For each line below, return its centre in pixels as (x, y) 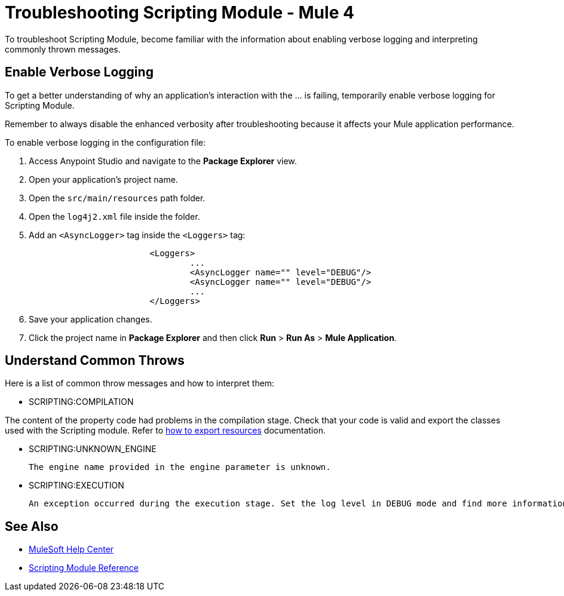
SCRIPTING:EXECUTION (76, 486)
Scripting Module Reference (84, 568)
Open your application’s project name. (103, 179)
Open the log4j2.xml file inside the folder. (114, 216)
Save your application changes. (91, 319)
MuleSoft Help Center (71, 549)
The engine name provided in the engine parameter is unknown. (180, 467)
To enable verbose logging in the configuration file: (105, 142)
